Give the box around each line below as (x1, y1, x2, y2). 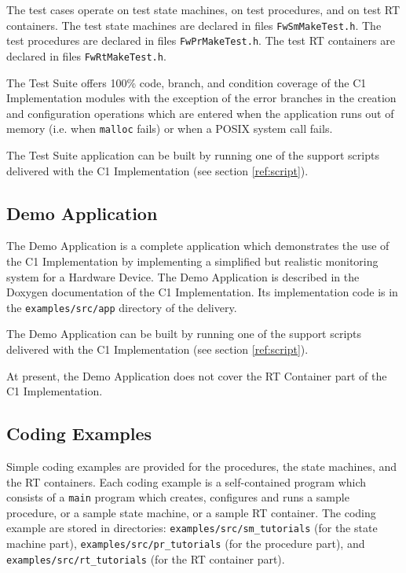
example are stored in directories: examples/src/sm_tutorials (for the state (6, 520, 378, 536)
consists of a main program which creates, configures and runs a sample (6, 489, 349, 505)
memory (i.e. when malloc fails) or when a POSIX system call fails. (6, 120, 333, 137)
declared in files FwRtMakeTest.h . (6, 47, 166, 64)
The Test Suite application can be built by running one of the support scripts (6, 147, 379, 163)
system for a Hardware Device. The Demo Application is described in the (6, 268, 360, 285)
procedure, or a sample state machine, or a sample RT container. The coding (6, 504, 376, 520)
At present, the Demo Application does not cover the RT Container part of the (6, 367, 387, 384)
